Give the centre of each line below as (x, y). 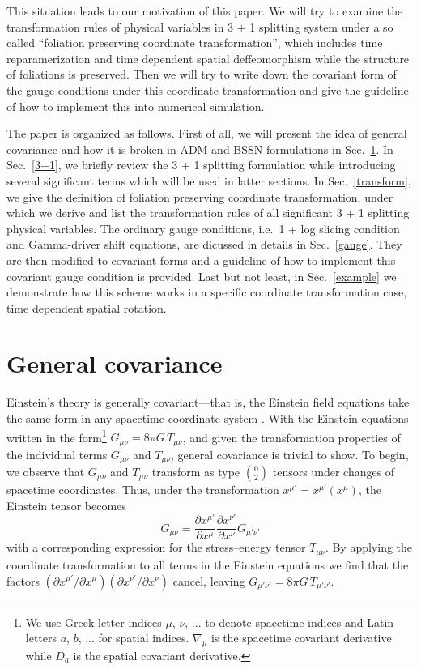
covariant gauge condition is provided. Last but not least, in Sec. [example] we (202, 276)
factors (23, 580)
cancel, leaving (209, 580)
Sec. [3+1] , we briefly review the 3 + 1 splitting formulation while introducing (201, 165)
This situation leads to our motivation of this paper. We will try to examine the (205, 11)
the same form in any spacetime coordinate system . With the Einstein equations (208, 418)
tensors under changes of (334, 472)
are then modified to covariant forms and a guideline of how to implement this (201, 260)
